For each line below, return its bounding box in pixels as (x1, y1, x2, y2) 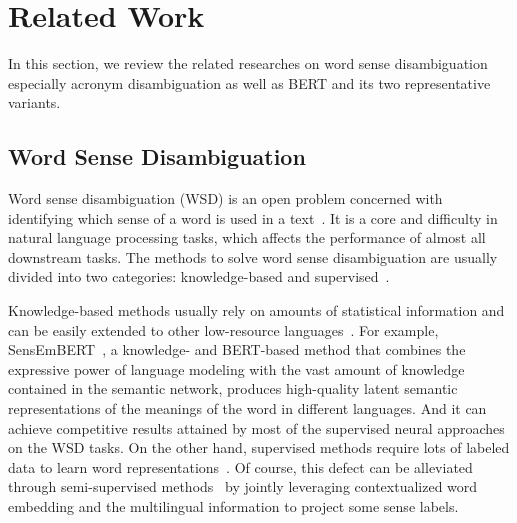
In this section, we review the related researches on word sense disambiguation (8, 53, 488, 74)
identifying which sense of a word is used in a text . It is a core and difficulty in (8, 207, 498, 228)
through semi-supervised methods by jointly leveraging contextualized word (8, 476, 478, 497)
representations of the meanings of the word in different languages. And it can (8, 398, 487, 419)
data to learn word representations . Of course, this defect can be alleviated (8, 456, 473, 477)
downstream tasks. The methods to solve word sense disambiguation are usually (8, 246, 498, 267)
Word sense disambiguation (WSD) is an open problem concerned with (8, 188, 443, 209)
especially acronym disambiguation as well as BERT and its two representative (8, 72, 491, 93)
